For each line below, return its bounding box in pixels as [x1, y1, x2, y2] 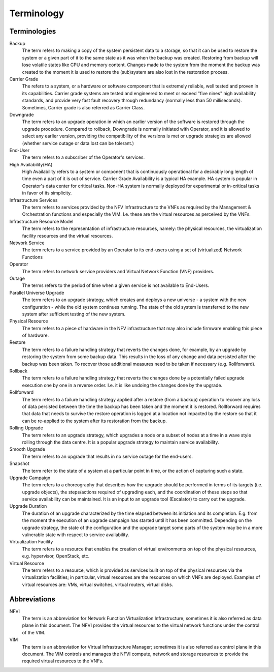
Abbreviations [9, 595, 55, 603]
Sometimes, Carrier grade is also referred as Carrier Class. [22, 104, 145, 110]
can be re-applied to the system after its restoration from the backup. [22, 418, 167, 424]
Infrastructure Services [9, 197, 58, 203]
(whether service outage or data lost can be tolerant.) [22, 140, 134, 146]
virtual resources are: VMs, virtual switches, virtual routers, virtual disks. [22, 581, 174, 588]
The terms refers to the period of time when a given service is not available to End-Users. [22, 282, 210, 288]
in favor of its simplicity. [22, 190, 72, 196]
